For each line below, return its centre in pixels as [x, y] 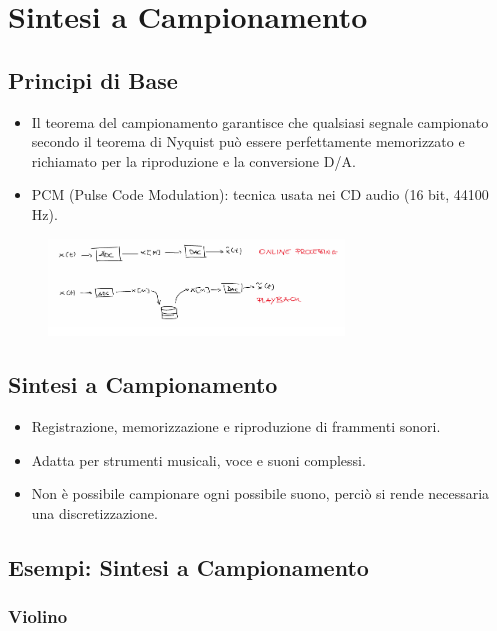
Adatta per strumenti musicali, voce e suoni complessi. [198, 459]
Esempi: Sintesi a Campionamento [188, 567]
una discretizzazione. [94, 513]
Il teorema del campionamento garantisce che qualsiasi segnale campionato [260, 121]
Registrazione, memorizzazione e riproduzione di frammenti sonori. [236, 426]
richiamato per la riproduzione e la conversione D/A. [193, 160]
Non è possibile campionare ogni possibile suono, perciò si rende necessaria [260, 493]
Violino [38, 616]
